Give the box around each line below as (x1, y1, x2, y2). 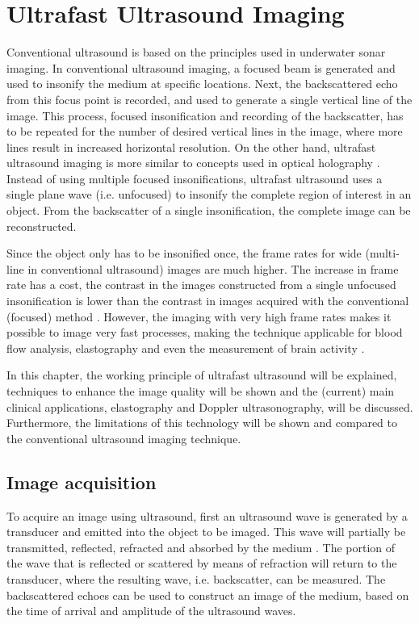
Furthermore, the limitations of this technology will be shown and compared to (6, 414, 397, 431)
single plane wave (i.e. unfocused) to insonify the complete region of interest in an (6, 186, 412, 203)
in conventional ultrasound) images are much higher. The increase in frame (27, 260, 399, 277)
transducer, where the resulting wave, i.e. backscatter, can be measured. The (6, 570, 386, 587)
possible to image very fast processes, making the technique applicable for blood (6, 324, 403, 341)
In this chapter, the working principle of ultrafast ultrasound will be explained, (6, 366, 397, 383)
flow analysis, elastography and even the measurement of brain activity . (6, 339, 365, 356)
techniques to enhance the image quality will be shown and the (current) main (6, 383, 395, 399)
